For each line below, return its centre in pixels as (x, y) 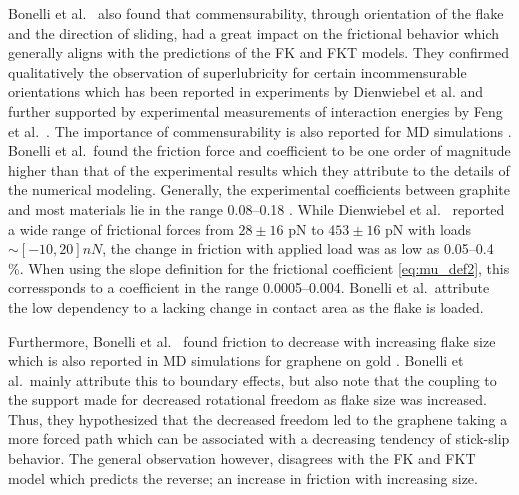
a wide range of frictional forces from (121, 228)
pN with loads (428, 228)
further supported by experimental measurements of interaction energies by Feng (255, 110)
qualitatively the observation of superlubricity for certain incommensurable (237, 71)
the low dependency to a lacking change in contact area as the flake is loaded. (246, 306)
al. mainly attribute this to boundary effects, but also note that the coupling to (252, 379)
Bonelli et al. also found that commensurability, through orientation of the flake (256, 13)
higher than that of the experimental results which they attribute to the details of (259, 169)
